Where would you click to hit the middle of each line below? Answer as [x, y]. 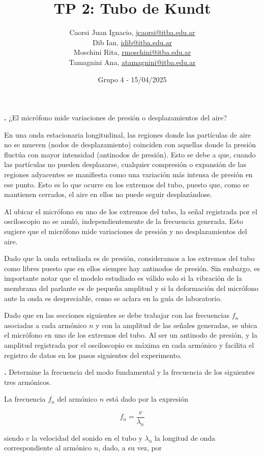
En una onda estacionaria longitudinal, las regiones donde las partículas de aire [128, 134]
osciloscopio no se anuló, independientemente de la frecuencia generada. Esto [124, 221]
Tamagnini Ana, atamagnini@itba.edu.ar [132, 62]
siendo [14, 437]
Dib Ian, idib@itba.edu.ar [132, 42]
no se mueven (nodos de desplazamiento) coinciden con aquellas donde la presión [130, 144]
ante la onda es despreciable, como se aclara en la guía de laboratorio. [113, 298]
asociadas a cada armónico [46, 325]
